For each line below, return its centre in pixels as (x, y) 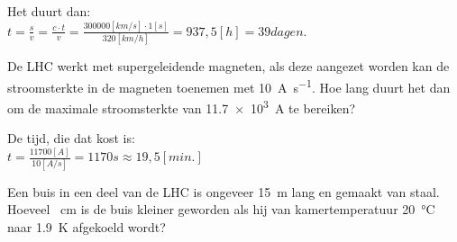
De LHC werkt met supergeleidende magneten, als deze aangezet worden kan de (228, 66)
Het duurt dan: (49, 11)
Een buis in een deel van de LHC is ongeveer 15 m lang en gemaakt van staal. (224, 191)
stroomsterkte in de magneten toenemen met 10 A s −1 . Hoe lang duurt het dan (229, 85)
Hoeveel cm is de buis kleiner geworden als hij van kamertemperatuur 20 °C (221, 209)
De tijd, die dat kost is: (71, 138)
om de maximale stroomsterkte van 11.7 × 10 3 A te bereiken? (182, 107)
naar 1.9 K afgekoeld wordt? (87, 226)
